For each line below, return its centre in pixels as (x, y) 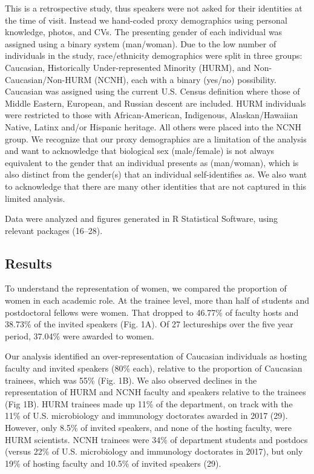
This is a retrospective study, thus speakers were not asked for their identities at (154, 8)
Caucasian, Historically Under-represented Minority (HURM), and (128, 67)
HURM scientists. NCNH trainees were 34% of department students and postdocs (156, 439)
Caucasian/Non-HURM (48, 79)
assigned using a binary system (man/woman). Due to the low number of (141, 43)
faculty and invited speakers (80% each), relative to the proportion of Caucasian (154, 368)
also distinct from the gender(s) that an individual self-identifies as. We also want (156, 174)
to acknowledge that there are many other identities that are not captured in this (156, 186)
